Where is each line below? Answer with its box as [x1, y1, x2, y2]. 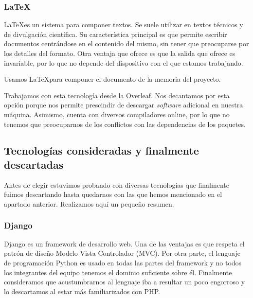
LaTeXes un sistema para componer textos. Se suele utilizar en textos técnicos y [4, 19, 243, 30]
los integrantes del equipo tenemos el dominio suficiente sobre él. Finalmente [4, 267, 232, 277]
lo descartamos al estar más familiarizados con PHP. [4, 286, 160, 296]
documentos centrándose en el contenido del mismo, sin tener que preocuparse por [4, 38, 249, 49]
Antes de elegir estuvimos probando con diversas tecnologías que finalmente [4, 179, 229, 190]
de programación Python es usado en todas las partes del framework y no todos [4, 257, 242, 267]
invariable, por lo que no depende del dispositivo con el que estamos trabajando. [4, 57, 243, 68]
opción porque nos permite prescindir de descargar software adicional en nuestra [4, 100, 243, 110]
